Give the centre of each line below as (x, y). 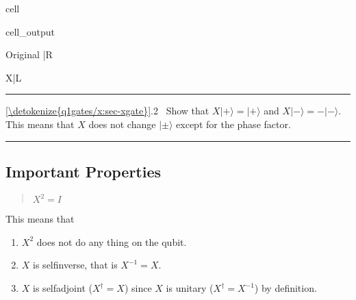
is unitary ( (190, 288)
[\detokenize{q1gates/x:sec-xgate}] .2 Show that (107, 111)
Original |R (29, 54)
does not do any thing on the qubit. (112, 241)
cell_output (30, 31)
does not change (122, 124)
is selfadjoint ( (63, 288)
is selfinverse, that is (75, 265)
